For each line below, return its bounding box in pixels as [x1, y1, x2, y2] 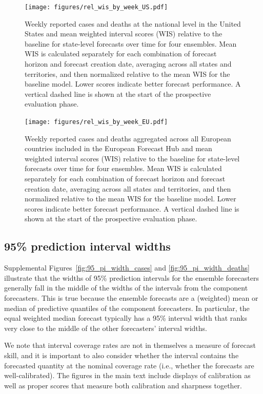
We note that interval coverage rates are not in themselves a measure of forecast [4, 340, 256, 350]
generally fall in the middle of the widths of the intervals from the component [4, 282, 248, 293]
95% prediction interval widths [4, 238, 171, 254]
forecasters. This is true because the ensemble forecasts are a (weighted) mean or [4, 292, 258, 303]
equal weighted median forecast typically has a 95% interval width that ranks [4, 313, 248, 323]
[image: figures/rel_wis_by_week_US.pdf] [25, 4, 168, 11]
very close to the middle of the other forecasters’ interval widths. [4, 322, 207, 333]
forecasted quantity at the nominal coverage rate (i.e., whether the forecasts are [4, 360, 254, 370]
